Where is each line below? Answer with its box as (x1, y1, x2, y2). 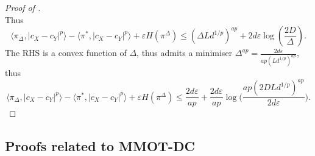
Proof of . (5, 1, 41, 13)
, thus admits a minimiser (136, 46, 233, 59)
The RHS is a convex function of (5, 46, 127, 59)
